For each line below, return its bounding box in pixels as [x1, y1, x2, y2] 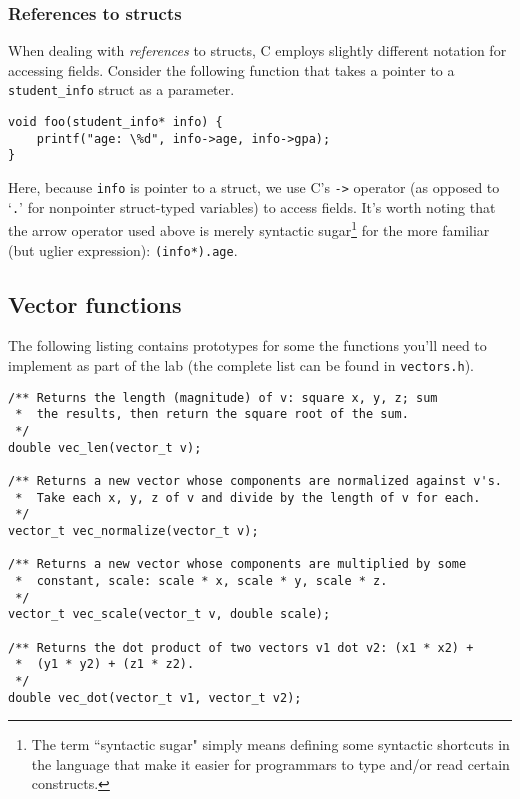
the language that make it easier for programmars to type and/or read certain [31, 753, 510, 774]
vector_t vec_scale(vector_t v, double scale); [8, 607, 331, 622]
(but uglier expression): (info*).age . [8, 239, 238, 260]
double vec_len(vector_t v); [8, 440, 202, 455]
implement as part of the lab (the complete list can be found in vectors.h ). [8, 355, 474, 376]
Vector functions [8, 288, 182, 319]
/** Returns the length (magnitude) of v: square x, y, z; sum [8, 390, 438, 405]
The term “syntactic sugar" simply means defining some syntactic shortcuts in [31, 734, 510, 755]
